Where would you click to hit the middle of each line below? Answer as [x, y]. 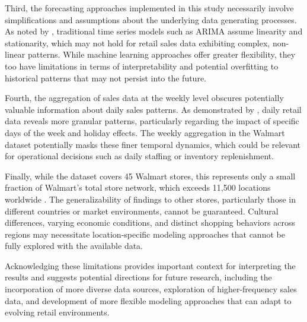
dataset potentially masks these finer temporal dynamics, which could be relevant [153, 144]
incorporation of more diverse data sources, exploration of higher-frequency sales [151, 289]
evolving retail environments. [57, 312]
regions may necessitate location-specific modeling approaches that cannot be [145, 234]
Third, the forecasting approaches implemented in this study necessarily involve [149, 8]
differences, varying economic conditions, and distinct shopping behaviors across [150, 222]
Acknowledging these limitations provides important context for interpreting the [150, 265]
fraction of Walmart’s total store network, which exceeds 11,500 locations [138, 187]
